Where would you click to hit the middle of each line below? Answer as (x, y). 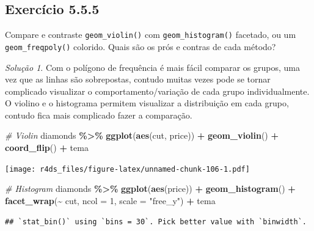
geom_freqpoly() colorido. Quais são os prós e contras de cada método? (141, 46)
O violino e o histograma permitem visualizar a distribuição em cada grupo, (147, 103)
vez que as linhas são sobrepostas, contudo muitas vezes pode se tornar (138, 79)
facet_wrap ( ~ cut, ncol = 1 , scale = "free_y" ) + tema (110, 200)
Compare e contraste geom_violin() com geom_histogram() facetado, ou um (151, 35)
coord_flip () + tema (47, 148)
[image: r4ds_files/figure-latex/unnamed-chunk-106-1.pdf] (127, 169)
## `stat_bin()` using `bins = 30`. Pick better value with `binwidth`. (156, 222)
